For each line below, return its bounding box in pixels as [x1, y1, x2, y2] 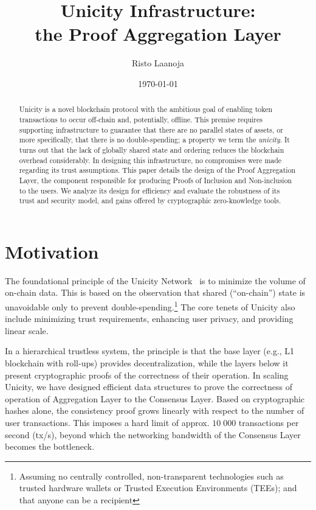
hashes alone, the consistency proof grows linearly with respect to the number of [5, 404, 304, 417]
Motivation [5, 239, 99, 264]
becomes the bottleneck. [5, 440, 95, 453]
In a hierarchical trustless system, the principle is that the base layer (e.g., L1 [5, 344, 295, 357]
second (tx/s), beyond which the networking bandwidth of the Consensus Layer [5, 428, 301, 441]
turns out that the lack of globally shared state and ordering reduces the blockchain [19, 144, 284, 155]
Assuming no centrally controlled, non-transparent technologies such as [19, 469, 284, 482]
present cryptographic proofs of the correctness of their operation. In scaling [5, 368, 289, 381]
